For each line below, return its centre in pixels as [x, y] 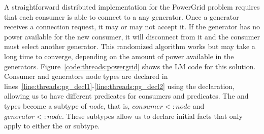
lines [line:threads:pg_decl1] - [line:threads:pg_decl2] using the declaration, [119, 86]
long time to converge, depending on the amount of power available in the [119, 56]
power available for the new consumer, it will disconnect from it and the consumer [132, 36]
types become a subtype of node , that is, [67, 105]
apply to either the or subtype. [52, 126]
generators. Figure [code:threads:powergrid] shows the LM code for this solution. [130, 66]
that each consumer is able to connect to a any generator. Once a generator [122, 16]
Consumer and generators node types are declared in [86, 76]
